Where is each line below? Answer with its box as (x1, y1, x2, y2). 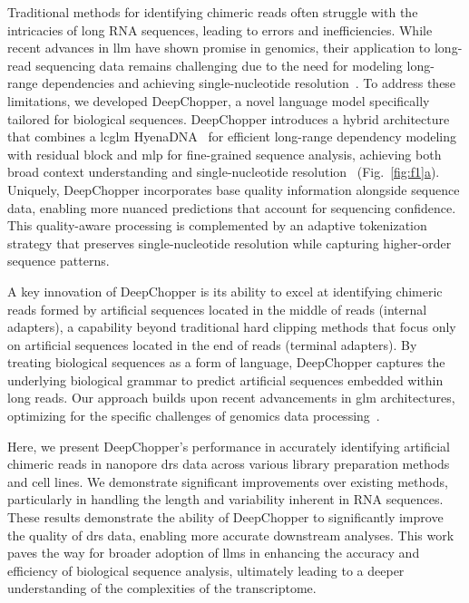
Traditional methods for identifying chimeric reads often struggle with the (7, 3, 418, 21)
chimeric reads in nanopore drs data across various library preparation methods (7, 454, 450, 473)
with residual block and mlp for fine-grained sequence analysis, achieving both (7, 144, 442, 163)
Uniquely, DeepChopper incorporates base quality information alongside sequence (7, 180, 460, 199)
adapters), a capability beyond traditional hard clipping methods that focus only (7, 317, 456, 336)
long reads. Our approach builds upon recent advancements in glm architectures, (7, 388, 455, 407)
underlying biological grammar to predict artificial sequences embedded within (7, 370, 444, 389)
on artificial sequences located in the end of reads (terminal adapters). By (7, 335, 417, 354)
